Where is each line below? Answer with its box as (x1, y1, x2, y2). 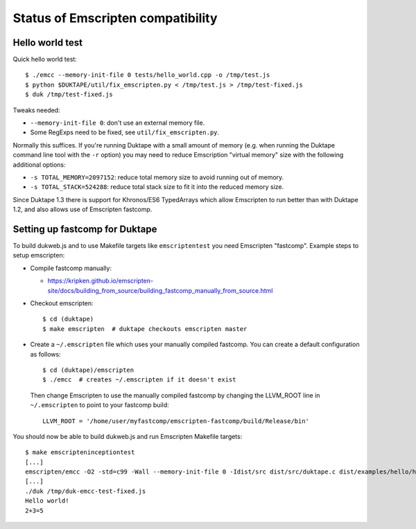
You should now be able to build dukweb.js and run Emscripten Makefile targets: (12, 432, 243, 440)
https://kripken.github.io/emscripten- (47, 277, 154, 285)
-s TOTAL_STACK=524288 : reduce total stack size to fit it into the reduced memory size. (30, 183, 284, 191)
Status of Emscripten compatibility (12, 10, 218, 26)
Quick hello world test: (12, 55, 78, 64)
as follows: (30, 350, 62, 358)
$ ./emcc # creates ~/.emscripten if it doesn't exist (42, 376, 236, 384)
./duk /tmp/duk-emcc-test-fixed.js (25, 487, 146, 495)
